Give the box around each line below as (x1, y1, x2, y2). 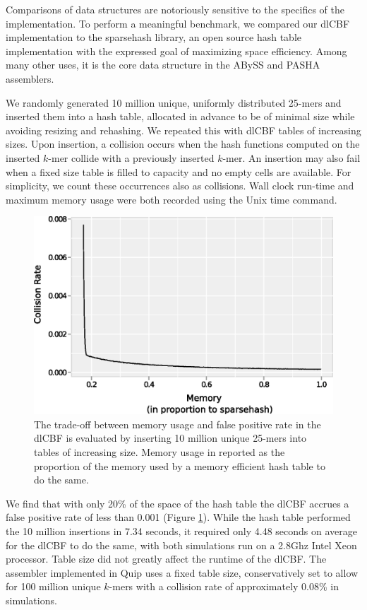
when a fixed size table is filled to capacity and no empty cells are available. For (6, 164, 351, 179)
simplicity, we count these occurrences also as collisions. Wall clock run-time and (6, 178, 354, 193)
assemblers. (6, 71, 54, 86)
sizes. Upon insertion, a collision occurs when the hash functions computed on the (6, 136, 360, 151)
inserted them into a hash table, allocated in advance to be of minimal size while (6, 109, 355, 124)
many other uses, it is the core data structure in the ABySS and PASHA (6, 57, 320, 72)
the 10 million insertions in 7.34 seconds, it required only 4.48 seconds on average (6, 523, 357, 538)
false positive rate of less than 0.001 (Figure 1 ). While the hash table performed (6, 510, 351, 524)
